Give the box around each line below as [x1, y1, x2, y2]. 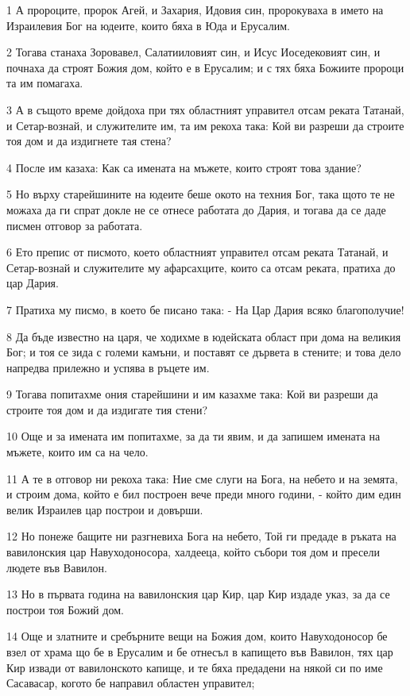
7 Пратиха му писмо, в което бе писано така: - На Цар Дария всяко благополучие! [6, 301, 404, 317]
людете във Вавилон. [6, 559, 107, 575]
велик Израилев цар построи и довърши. [6, 501, 203, 517]
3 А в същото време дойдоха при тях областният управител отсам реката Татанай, [6, 101, 404, 117]
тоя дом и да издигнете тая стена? [6, 133, 172, 149]
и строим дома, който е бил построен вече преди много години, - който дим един [6, 486, 401, 502]
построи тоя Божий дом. [6, 601, 124, 617]
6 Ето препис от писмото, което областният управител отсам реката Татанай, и [6, 244, 389, 260]
